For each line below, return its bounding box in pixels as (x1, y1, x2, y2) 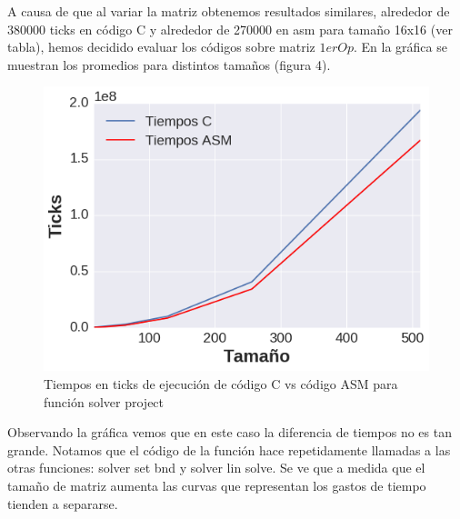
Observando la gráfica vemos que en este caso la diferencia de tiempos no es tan (7, 423, 452, 442)
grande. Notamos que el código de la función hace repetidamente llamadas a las (7, 440, 451, 459)
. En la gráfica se (354, 37, 447, 56)
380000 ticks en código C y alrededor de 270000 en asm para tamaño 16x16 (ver (7, 19, 453, 38)
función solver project (44, 392, 165, 411)
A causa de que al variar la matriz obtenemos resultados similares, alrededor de (7, 2, 450, 20)
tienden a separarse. (7, 494, 118, 513)
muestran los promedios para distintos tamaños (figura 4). (7, 55, 331, 74)
